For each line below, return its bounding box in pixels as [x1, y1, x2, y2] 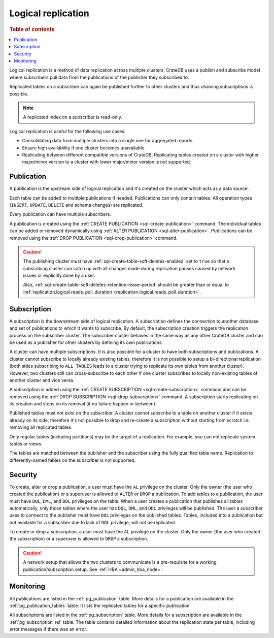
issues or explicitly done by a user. [23, 272, 96, 279]
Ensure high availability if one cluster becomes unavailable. [22, 145, 146, 151]
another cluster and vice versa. [9, 377, 75, 383]
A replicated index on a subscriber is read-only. [23, 114, 123, 120]
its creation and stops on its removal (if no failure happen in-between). [9, 401, 157, 407]
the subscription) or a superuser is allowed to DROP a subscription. [9, 536, 149, 542]
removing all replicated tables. [9, 424, 73, 430]
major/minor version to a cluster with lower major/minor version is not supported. [22, 159, 191, 165]
